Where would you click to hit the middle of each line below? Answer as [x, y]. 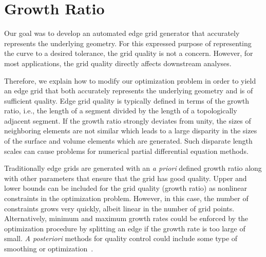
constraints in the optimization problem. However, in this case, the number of [126, 198]
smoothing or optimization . [49, 248]
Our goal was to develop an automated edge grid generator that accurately [122, 33]
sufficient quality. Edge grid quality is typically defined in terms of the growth [127, 100]
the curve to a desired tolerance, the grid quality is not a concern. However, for [129, 53]
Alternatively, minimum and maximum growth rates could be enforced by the [126, 218]
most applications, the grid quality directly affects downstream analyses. [118, 63]
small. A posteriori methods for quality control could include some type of [121, 238]
